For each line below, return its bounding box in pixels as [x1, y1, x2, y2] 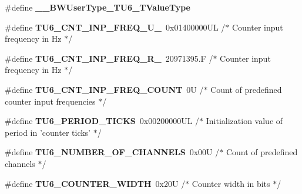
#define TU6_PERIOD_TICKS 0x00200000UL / [5, 115, 200, 127]
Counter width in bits [192, 177, 270, 189]
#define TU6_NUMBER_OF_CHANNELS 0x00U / [5, 146, 220, 158]
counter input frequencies [5, 95, 96, 107]
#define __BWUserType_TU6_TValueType [5, 1, 190, 13]
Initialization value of [206, 115, 283, 127]
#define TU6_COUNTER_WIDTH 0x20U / [5, 177, 186, 189]
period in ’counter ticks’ [5, 126, 91, 138]
